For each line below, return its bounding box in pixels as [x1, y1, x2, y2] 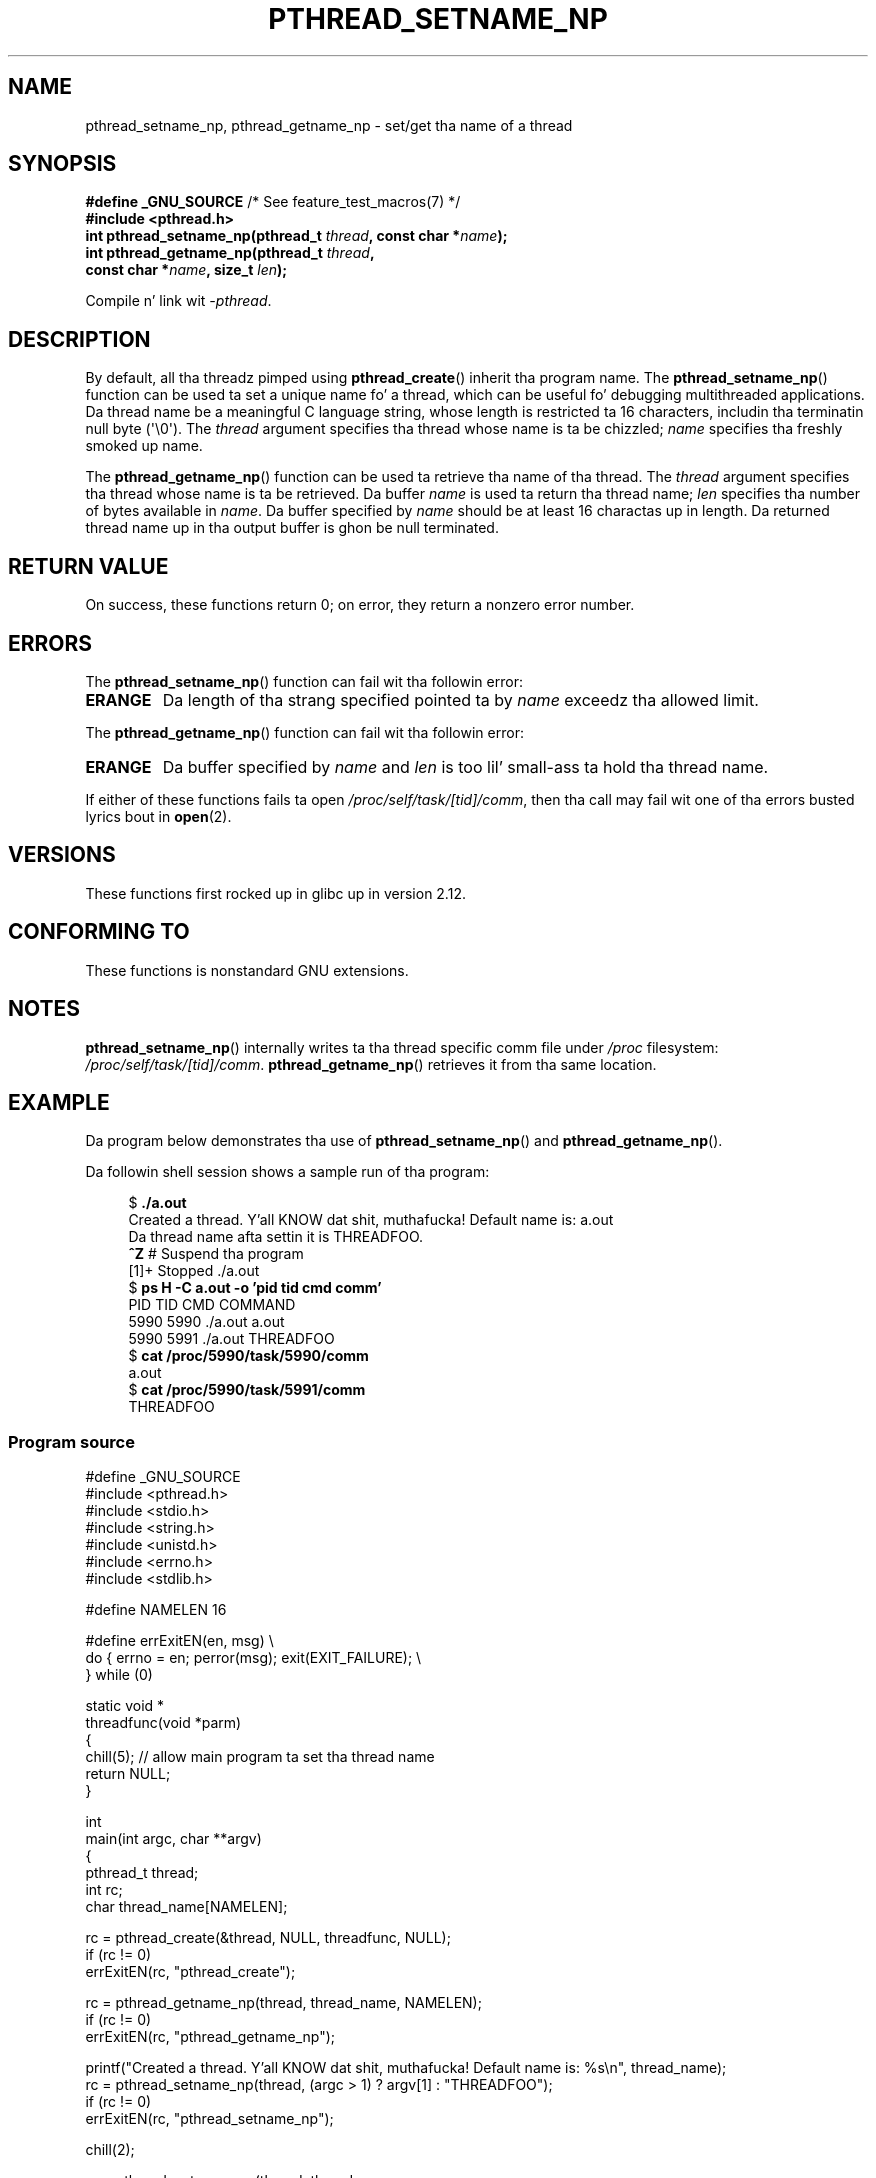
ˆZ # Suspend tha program [128, 1245, 304, 1263]
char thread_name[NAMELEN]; [85, 1898, 288, 1916]
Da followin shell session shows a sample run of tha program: [85, 1163, 490, 1181]
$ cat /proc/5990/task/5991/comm [128, 1381, 366, 1399]
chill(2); [85, 2141, 135, 2159]
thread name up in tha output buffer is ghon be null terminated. [85, 519, 499, 537]
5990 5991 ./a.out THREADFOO [128, 1330, 335, 1348]
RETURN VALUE [8, 553, 169, 579]
